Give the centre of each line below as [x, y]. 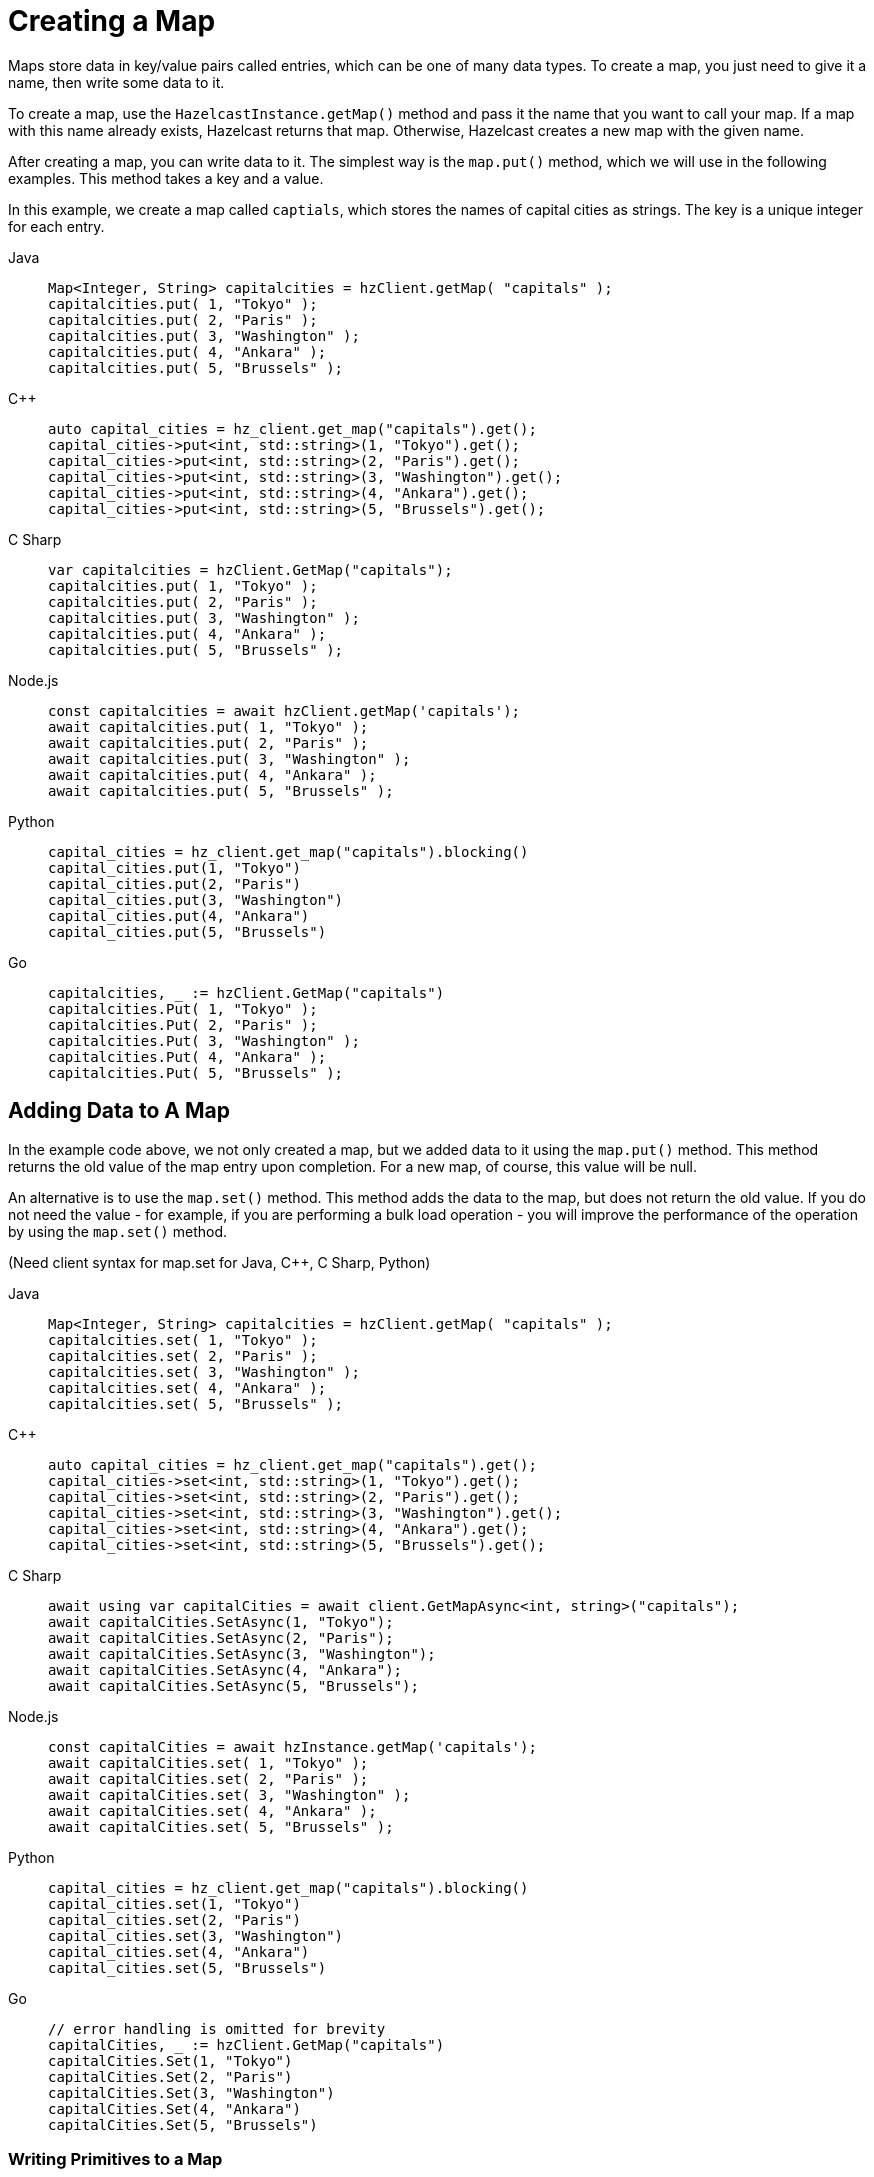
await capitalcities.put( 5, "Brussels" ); [221, 790]
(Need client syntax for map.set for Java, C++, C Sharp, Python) [219, 1262]
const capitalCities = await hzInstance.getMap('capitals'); [292, 1746]
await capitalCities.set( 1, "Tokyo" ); [208, 1762]
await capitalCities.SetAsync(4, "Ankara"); [225, 1669]
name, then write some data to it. [116, 82]
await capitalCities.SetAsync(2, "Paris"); [221, 1637]
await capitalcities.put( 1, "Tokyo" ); [208, 726]
